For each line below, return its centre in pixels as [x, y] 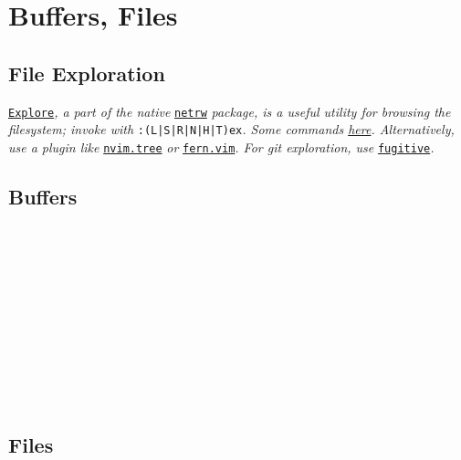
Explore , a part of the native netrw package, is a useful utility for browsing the [230, 111]
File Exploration [87, 73]
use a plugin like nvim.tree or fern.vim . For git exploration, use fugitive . [221, 146]
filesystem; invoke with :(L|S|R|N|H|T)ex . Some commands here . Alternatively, [231, 129]
